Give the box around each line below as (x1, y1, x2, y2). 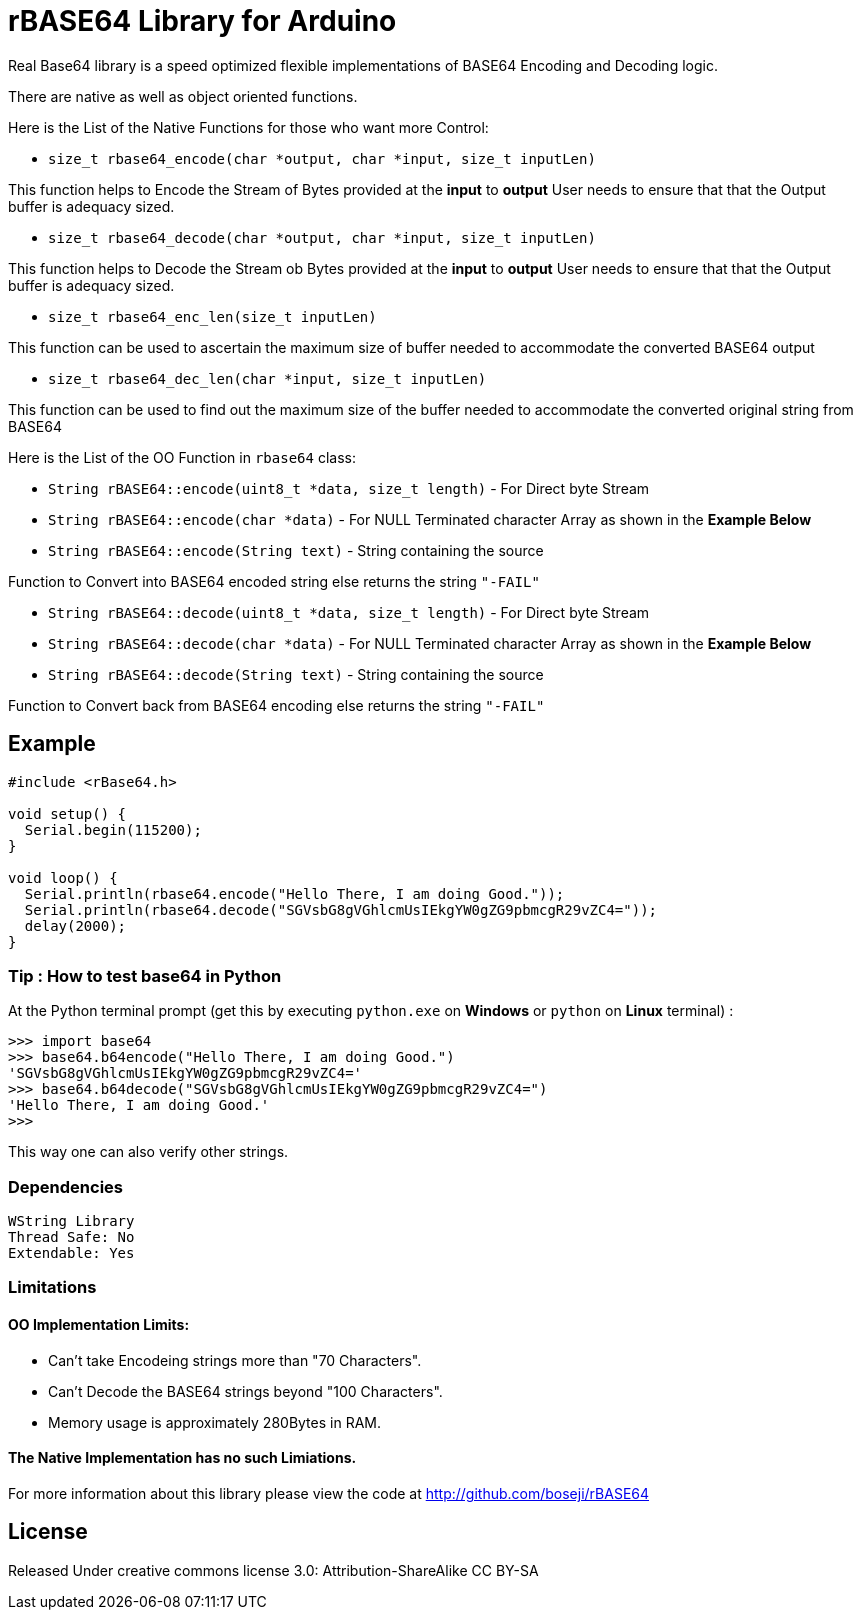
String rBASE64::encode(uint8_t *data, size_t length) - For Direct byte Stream (48, 479, 650, 497)
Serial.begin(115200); (24, 821, 202, 838)
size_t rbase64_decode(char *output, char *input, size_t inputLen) (48, 229, 596, 246)
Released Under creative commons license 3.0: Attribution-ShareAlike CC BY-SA (8, 1561, 539, 1579)
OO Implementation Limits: (8, 1316, 190, 1334)
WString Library (8, 1213, 135, 1230)
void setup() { (8, 805, 127, 822)
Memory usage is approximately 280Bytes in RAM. (48, 1413, 381, 1431)
